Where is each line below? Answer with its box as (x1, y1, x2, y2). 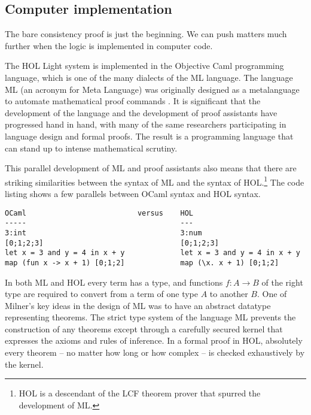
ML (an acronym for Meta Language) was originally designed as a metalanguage (5, 83, 300, 95)
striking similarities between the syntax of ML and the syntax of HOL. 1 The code (5, 174, 304, 188)
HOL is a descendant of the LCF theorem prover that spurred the (19, 387, 261, 399)
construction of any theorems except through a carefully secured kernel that (5, 322, 283, 335)
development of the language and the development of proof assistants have (5, 106, 278, 119)
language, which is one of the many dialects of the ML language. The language (5, 71, 293, 83)
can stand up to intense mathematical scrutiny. (5, 141, 178, 154)
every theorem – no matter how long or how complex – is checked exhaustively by (5, 346, 305, 359)
